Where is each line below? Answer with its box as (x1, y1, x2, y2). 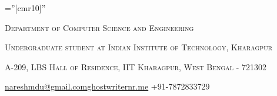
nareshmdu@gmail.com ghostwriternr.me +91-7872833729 (5, 80, 210, 92)
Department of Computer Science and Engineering (5, 21, 194, 33)
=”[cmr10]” (5, 2, 46, 13)
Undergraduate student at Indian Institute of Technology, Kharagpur (5, 41, 273, 53)
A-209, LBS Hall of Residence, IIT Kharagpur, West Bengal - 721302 (5, 60, 267, 73)
